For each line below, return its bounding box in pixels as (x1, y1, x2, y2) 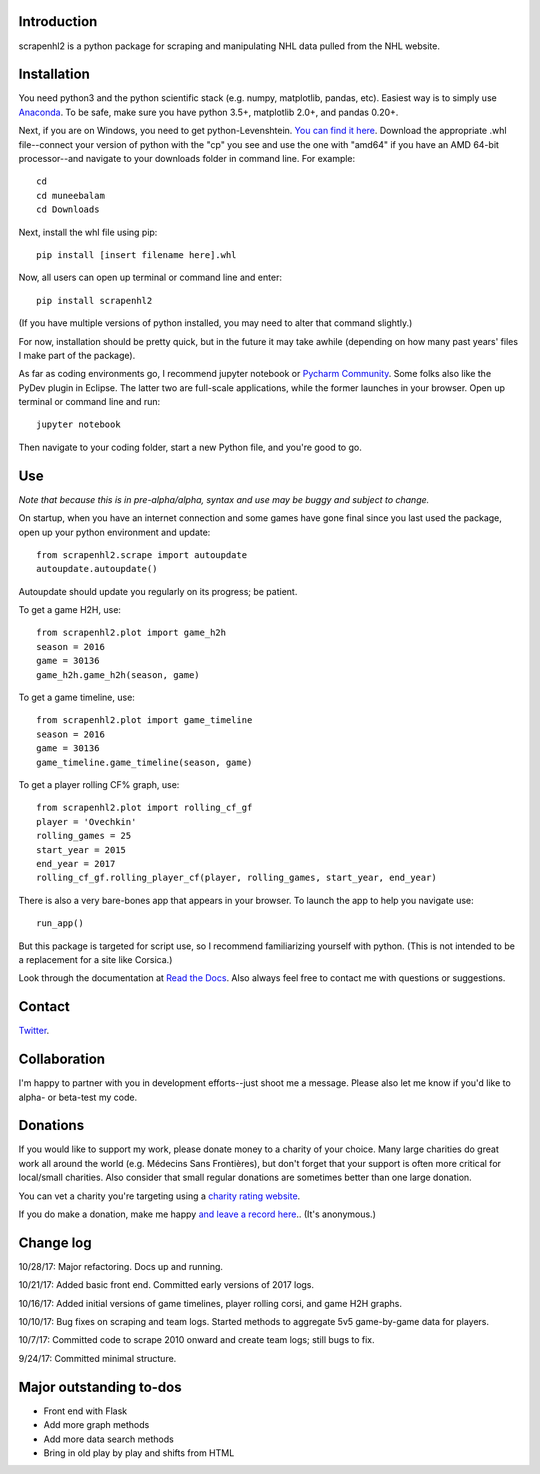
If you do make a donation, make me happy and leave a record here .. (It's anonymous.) (18, 1208, 377, 1220)
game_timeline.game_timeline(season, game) (36, 756, 253, 768)
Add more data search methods (43, 1433, 174, 1445)
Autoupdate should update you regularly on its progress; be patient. (18, 585, 298, 597)
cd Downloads (36, 204, 100, 215)
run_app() (36, 918, 84, 929)
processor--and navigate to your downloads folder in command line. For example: (18, 152, 356, 164)
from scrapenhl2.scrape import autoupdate (36, 549, 248, 560)
